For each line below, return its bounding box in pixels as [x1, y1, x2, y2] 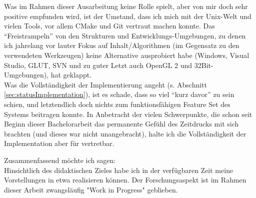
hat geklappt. [50, 69, 92, 80]
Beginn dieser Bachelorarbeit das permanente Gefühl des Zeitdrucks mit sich [4, 118, 239, 129]
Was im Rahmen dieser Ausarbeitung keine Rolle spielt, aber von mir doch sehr [4, 1, 248, 11]
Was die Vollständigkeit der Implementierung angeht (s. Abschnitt [4, 79, 207, 89]
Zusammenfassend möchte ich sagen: [4, 154, 116, 165]
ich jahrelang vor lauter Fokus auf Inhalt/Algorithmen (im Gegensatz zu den [4, 40, 239, 50]
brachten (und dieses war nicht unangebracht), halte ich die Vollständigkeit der [4, 128, 246, 138]
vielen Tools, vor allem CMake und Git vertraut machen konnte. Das [4, 20, 215, 31]
